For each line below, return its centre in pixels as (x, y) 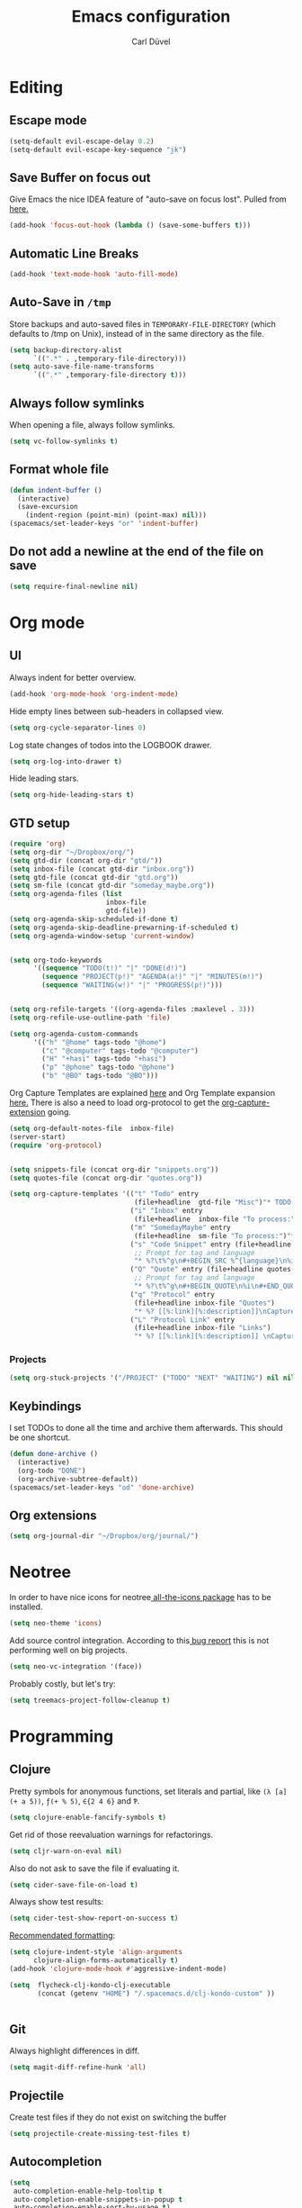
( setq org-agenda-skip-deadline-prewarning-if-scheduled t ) (124, 928)
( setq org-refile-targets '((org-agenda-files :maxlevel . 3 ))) (132, 1009)
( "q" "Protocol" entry (173, 1294)
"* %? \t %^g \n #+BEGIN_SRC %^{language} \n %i (214, 1261)
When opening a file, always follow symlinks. (92, 425)
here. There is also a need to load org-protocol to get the (115, 1103)
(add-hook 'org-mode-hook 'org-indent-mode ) (94, 694)
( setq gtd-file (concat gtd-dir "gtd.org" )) (94, 877)
